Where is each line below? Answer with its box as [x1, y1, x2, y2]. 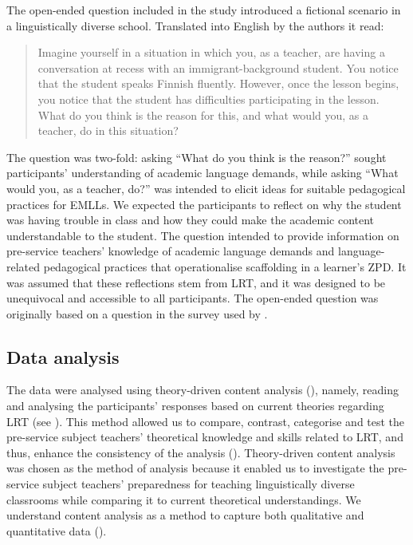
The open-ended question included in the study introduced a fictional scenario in [6, 2, 401, 18]
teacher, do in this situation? [37, 122, 179, 139]
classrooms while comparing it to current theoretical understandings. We [6, 491, 361, 507]
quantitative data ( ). [6, 522, 107, 539]
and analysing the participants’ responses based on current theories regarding [6, 397, 384, 414]
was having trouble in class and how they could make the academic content [6, 211, 375, 228]
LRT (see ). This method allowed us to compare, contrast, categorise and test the [6, 413, 405, 429]
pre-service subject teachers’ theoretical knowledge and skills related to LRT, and [6, 428, 403, 445]
